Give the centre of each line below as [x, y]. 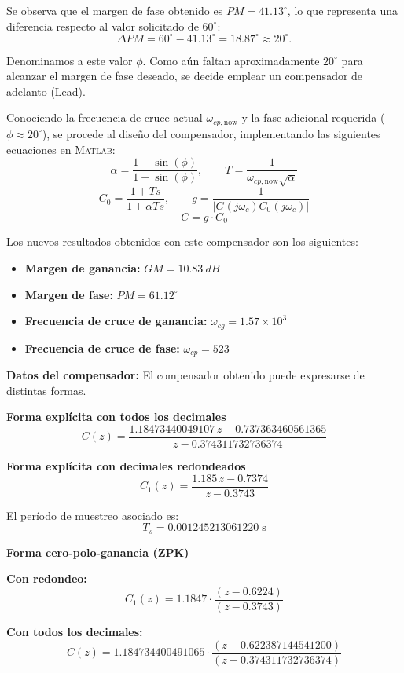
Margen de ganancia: [83, 268]
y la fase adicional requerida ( [313, 117]
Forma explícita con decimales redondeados [126, 465]
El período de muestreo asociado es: [93, 515]
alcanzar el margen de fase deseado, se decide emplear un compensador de [185, 76]
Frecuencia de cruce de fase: [102, 347]
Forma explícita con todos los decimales [116, 417]
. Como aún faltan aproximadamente [231, 60]
